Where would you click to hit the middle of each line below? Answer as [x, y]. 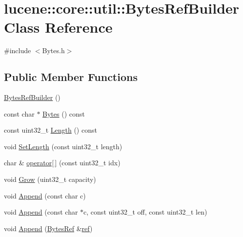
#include [18, 50]
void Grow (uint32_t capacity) [50, 179]
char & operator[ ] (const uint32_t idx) [62, 163]
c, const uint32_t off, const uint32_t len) [145, 212]
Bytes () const [64, 113]
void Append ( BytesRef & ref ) [48, 228]
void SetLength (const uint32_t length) [63, 146]
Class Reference [58, 27]
